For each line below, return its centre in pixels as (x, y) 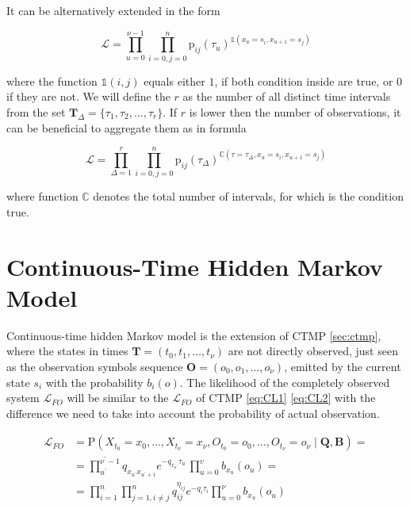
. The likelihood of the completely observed (285, 382)
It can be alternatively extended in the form (113, 10)
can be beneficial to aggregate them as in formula (126, 127)
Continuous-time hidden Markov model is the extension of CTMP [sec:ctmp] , (194, 335)
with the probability (94, 382)
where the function (52, 80)
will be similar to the (118, 398)
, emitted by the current (343, 366)
